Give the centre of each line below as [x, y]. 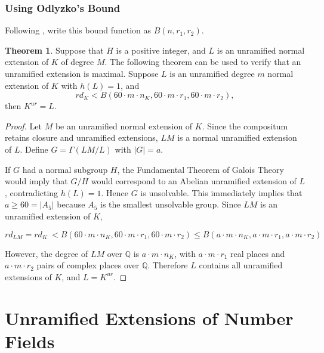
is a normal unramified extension [237, 137]
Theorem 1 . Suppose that [54, 50]
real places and [258, 253]
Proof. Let [23, 126]
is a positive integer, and [161, 50]
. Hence [115, 192]
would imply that [36, 181]
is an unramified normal [261, 50]
